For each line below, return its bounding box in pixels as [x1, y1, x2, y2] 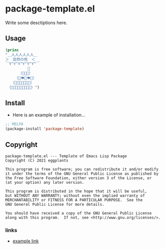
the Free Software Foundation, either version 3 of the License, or [5, 176, 152, 181]
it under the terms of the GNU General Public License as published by [5, 171, 158, 176]
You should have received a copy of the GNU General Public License [5, 211, 152, 216]
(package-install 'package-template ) [5, 127, 85, 132]
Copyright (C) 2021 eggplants [5, 158, 69, 163]
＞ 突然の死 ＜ [5, 57, 36, 62]
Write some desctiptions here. [5, 20, 68, 26]
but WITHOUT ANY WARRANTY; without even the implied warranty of [5, 193, 145, 198]
